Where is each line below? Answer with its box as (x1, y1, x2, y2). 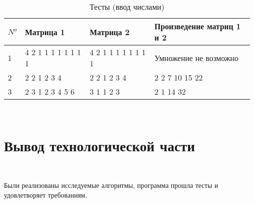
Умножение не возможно (154, 52, 238, 63)
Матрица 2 (89, 26, 130, 38)
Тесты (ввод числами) (89, 1, 165, 12)
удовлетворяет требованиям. (4, 189, 87, 200)
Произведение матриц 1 (154, 20, 241, 32)
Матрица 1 (25, 26, 65, 38)
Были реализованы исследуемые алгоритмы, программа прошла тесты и (4, 180, 218, 190)
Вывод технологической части (4, 135, 195, 155)
